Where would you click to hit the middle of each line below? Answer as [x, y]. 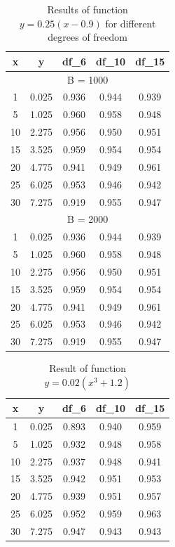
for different [131, 23]
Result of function [88, 368]
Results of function [87, 9]
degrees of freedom [87, 37]
